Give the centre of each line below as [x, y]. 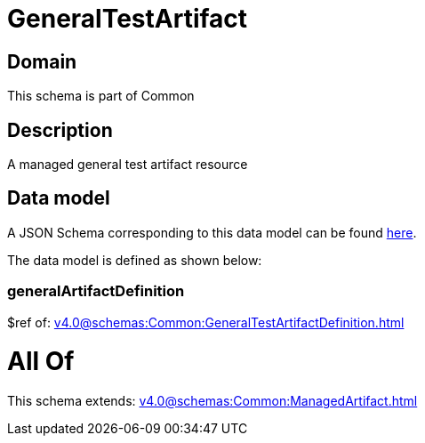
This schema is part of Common [101, 96]
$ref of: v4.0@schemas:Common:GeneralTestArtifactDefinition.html [206, 322]
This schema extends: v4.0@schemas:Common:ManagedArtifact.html [212, 401]
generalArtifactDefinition [96, 291]
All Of [41, 362]
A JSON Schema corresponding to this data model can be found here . [212, 232]
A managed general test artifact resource [128, 165]
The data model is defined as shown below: [135, 260]
